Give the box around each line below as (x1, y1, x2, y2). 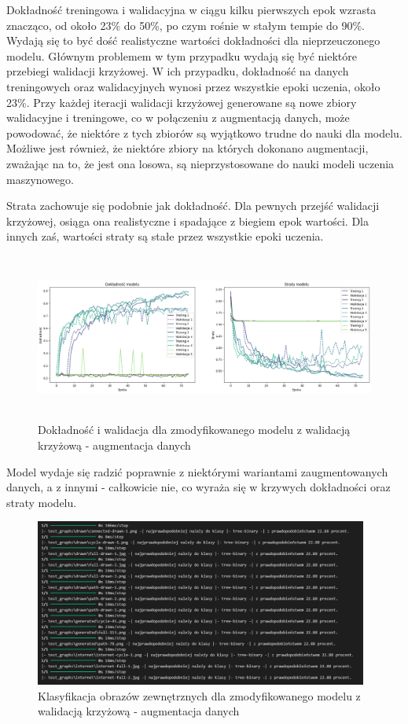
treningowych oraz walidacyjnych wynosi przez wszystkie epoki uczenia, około (6, 78, 380, 94)
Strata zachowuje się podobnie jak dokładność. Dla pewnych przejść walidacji (6, 197, 380, 214)
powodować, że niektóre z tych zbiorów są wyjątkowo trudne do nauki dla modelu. (6, 124, 402, 141)
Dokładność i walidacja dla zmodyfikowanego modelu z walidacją (38, 421, 351, 438)
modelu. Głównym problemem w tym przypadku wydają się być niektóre (6, 47, 357, 64)
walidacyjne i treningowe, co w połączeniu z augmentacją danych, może (6, 109, 350, 126)
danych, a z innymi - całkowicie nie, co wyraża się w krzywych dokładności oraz (6, 479, 391, 495)
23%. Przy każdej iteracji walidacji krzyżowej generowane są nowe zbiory (6, 94, 357, 110)
